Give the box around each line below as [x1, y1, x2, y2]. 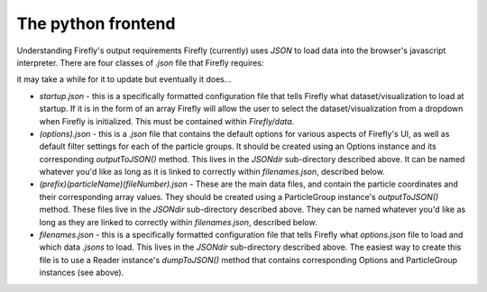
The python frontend [16, 14, 176, 33]
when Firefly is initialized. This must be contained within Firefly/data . [39, 115, 295, 126]
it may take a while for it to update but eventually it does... [16, 74, 232, 85]
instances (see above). [39, 267, 124, 278]
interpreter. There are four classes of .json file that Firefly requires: [16, 57, 264, 68]
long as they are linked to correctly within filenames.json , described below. [39, 216, 317, 227]
